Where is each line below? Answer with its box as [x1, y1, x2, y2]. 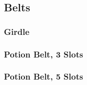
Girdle [4, 25, 30, 37]
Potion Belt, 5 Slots [4, 70, 83, 83]
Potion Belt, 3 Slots [4, 48, 83, 60]
